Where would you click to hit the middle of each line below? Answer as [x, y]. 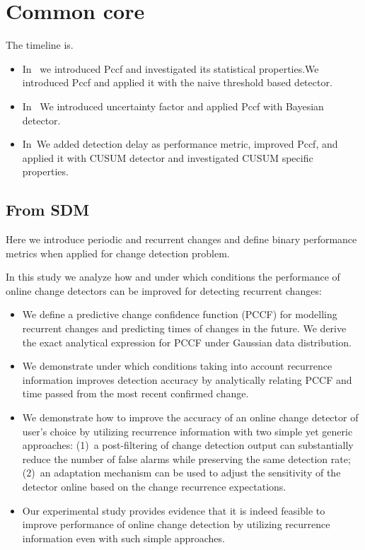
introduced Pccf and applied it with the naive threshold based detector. [177, 82]
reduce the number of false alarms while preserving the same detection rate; [186, 458]
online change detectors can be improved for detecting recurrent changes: [164, 290]
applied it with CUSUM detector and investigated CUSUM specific [168, 157]
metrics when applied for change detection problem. [118, 253]
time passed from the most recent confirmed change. [135, 393]
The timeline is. [40, 45]
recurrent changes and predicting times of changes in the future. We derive [184, 328]
